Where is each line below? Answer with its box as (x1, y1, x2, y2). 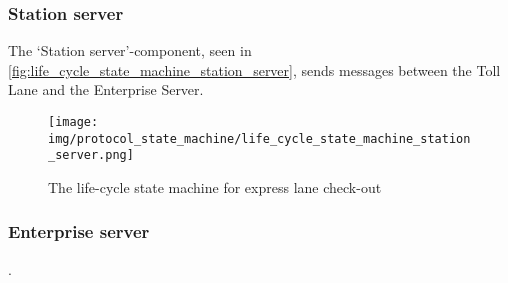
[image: (48, 115, 99, 129)
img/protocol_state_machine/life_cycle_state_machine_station (48, 131, 471, 146)
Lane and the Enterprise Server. (8, 79, 204, 100)
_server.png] (48, 148, 134, 163)
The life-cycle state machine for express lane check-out (48, 176, 382, 197)
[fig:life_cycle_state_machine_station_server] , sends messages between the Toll (8, 59, 501, 80)
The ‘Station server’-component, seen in (8, 40, 252, 61)
